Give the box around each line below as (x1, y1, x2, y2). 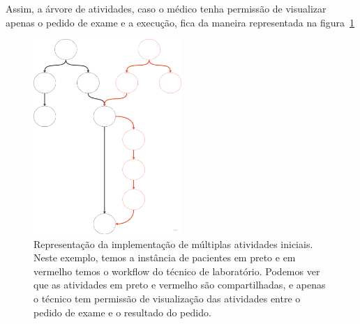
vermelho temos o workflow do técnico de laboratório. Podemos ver (33, 263, 320, 278)
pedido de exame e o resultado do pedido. (33, 304, 211, 319)
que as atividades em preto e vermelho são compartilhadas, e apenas (33, 277, 326, 292)
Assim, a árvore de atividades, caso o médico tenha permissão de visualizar (6, 1, 327, 15)
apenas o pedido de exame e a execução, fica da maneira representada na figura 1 (6, 15, 354, 29)
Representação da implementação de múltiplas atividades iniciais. (33, 236, 313, 251)
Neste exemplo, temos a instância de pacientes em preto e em (33, 250, 296, 265)
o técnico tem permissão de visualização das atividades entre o (33, 291, 301, 305)
